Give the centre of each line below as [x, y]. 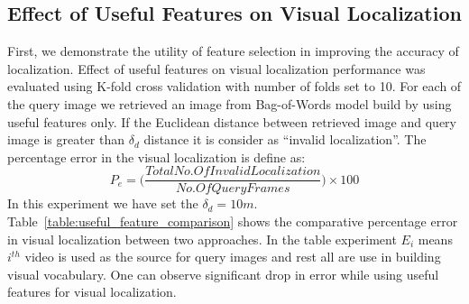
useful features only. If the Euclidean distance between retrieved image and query [232, 121]
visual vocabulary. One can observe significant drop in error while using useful [223, 274]
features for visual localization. [92, 292]
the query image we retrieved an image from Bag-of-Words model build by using [230, 103]
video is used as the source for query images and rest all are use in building [233, 257]
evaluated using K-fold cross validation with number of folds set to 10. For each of [234, 86]
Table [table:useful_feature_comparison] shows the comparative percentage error [233, 221]
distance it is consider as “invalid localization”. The [285, 139]
